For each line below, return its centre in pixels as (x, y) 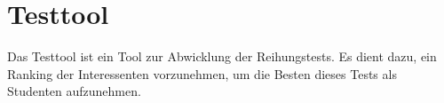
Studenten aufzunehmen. (74, 91)
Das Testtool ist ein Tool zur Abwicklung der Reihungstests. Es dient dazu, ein (222, 56)
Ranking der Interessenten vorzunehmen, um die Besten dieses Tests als (202, 73)
